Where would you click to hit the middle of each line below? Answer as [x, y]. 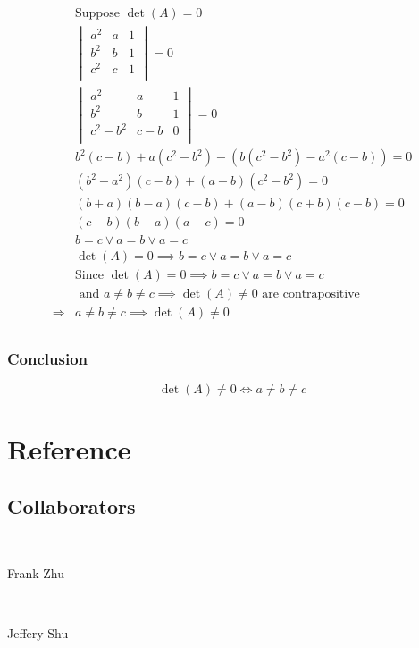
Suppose [97, 14]
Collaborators [71, 505]
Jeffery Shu [38, 633]
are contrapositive [311, 294]
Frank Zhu [36, 573]
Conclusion [47, 358]
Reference [69, 449]
